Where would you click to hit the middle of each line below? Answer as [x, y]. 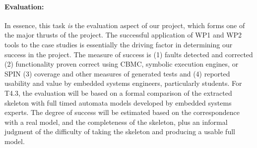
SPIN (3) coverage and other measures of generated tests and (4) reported [117, 73]
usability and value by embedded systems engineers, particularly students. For [123, 83]
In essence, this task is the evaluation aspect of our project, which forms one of [125, 25]
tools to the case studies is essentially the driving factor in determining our [119, 44]
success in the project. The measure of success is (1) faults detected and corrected [129, 54]
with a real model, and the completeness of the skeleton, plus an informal [116, 122]
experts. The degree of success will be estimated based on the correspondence [122, 112]
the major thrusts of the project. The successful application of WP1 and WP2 [123, 35]
